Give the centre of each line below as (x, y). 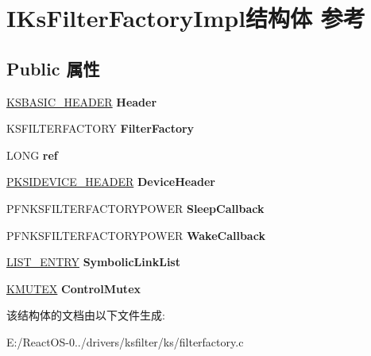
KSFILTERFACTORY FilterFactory (100, 128)
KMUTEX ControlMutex (74, 288)
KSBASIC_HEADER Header (82, 101)
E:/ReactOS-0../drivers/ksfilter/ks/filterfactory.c (125, 341)
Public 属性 (53, 68)
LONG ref (32, 155)
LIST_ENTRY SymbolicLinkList (93, 262)
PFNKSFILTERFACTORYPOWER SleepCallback (135, 208)
